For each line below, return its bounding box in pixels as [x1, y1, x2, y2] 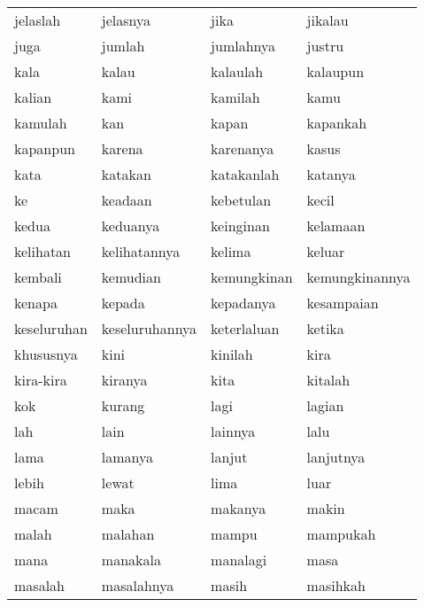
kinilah [211, 344, 253, 364]
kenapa [14, 292, 58, 313]
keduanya [101, 215, 160, 236]
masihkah [306, 575, 366, 595]
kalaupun [306, 61, 365, 82]
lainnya [211, 421, 256, 441]
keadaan [101, 190, 152, 210]
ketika [306, 318, 344, 339]
